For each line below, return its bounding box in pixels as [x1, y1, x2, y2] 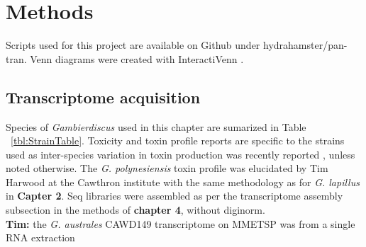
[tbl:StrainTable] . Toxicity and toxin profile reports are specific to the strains [11, 133, 345, 148]
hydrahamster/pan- [263, 38, 348, 52]
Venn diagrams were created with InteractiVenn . [30, 51, 244, 66]
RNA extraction [6, 230, 75, 245]
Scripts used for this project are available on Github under [6, 38, 260, 52]
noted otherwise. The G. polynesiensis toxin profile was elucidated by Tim [6, 161, 328, 176]
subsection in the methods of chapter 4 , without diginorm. [6, 202, 265, 217]
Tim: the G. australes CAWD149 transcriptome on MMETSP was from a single [6, 216, 355, 231]
